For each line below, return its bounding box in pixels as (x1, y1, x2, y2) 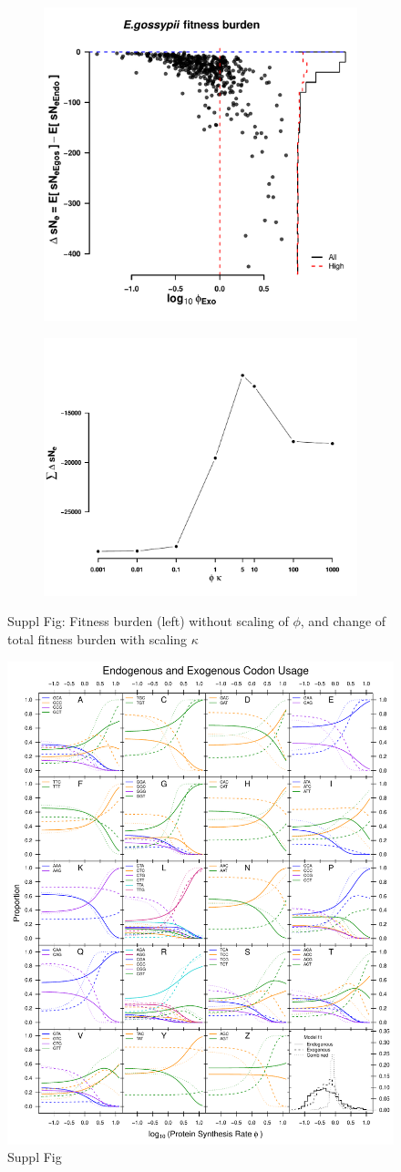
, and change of (300, 612, 386, 631)
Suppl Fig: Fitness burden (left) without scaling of (7, 612, 289, 631)
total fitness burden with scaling (7, 629, 188, 648)
